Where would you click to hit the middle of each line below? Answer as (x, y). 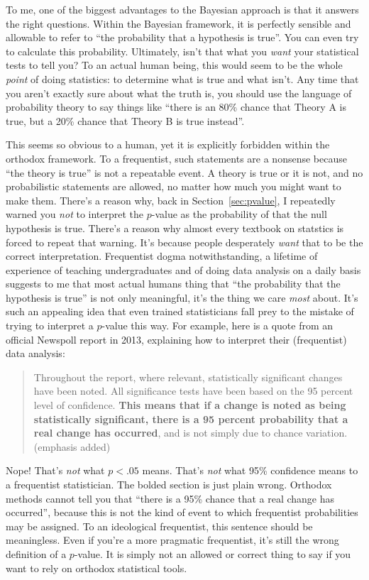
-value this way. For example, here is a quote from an (217, 325)
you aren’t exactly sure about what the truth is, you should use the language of (179, 93)
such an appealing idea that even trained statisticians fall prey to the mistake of (180, 311)
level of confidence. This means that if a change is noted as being (190, 405)
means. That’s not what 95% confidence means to (250, 470)
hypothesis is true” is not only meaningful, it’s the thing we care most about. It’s (182, 297)
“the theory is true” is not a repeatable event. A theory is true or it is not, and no (184, 172)
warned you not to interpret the (75, 214)
